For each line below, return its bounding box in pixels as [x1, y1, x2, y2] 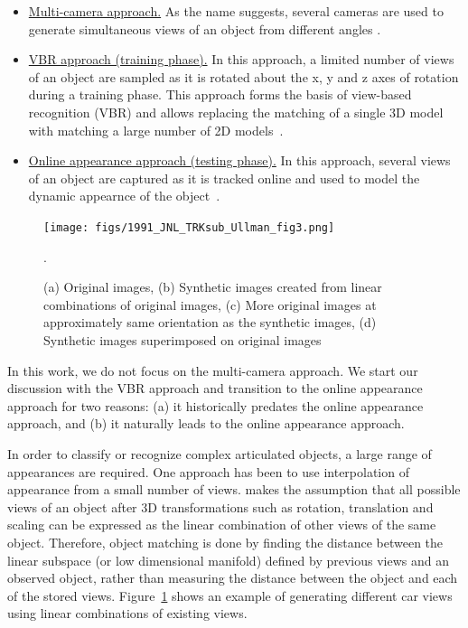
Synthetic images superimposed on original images [43, 330, 322, 349]
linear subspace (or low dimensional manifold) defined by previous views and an [7, 550, 449, 569]
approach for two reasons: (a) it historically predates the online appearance [7, 396, 424, 415]
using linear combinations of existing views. [7, 604, 248, 623]
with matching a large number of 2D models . [28, 120, 284, 139]
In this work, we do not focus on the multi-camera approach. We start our [7, 361, 418, 380]
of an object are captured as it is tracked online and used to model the [28, 168, 420, 187]
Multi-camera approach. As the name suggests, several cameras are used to [28, 2, 444, 20]
